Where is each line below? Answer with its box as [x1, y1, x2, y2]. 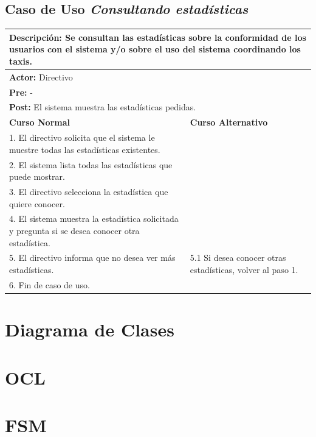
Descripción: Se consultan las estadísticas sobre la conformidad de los [9, 30, 306, 43]
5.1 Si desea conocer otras [190, 251, 286, 264]
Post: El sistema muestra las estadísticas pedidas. [9, 101, 196, 113]
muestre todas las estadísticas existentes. [9, 143, 160, 155]
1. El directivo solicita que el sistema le [9, 131, 155, 144]
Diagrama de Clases [5, 317, 174, 342]
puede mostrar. [9, 170, 65, 183]
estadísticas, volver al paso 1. [190, 263, 298, 276]
